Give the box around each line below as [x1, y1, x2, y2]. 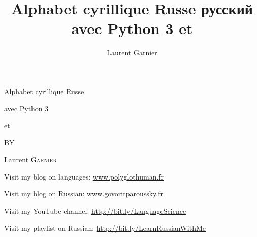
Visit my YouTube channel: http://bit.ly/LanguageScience [4, 205, 186, 216]
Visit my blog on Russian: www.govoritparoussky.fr [4, 188, 164, 199]
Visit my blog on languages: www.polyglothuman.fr [4, 171, 164, 182]
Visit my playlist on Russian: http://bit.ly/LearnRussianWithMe [4, 222, 206, 233]
